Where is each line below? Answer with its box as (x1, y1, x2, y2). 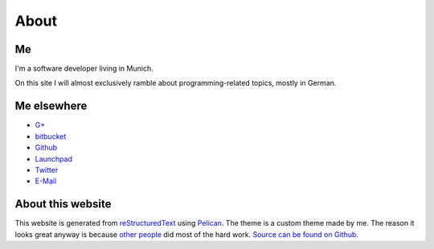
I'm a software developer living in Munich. (14, 64, 154, 74)
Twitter (35, 165, 59, 175)
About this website (14, 197, 112, 211)
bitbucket (35, 131, 67, 141)
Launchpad (35, 154, 72, 163)
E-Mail (35, 176, 57, 186)
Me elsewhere (14, 99, 88, 113)
